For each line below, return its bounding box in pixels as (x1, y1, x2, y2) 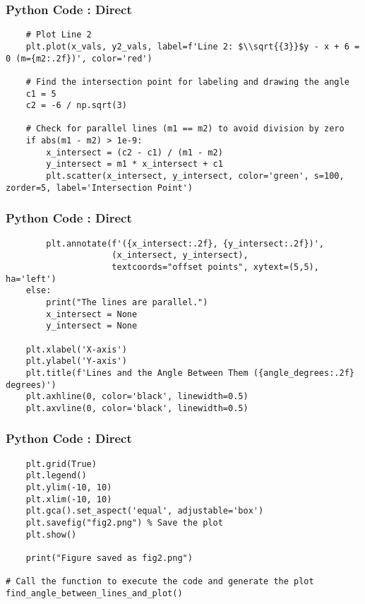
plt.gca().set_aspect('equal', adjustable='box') (25, 506, 264, 516)
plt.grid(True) (25, 458, 97, 469)
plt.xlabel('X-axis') (25, 344, 127, 355)
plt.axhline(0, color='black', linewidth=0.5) (25, 391, 249, 402)
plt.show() (25, 529, 77, 540)
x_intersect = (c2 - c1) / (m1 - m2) (46, 147, 223, 158)
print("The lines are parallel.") (46, 297, 208, 307)
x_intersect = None (46, 309, 138, 319)
